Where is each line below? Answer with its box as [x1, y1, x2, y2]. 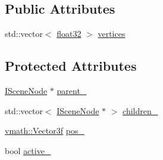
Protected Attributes [5, 57, 137, 75]
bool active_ [5, 144, 51, 156]
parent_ [57, 84, 87, 96]
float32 [57, 27, 81, 40]
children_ [123, 104, 158, 117]
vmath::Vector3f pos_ [5, 124, 84, 137]
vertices [98, 27, 126, 40]
